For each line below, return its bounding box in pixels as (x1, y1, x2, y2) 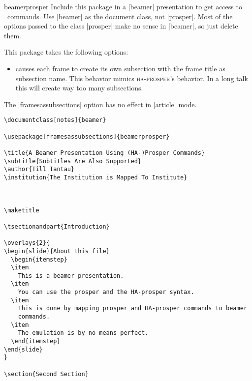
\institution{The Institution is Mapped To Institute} (4, 174, 188, 181)
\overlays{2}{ (4, 239, 50, 247)
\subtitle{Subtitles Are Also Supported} (4, 157, 142, 165)
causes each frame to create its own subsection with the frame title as (15, 63, 225, 73)
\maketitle (4, 206, 39, 214)
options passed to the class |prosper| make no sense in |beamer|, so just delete (4, 21, 238, 31)
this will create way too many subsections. (15, 83, 143, 93)
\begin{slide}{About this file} (4, 247, 110, 255)
